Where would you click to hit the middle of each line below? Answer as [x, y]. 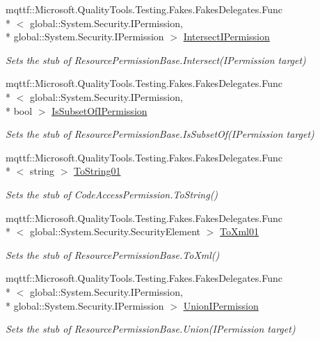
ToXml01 [239, 231]
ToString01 [97, 171]
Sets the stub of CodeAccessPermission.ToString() [112, 194]
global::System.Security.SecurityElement [115, 231]
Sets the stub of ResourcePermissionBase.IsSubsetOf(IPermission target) [160, 134]
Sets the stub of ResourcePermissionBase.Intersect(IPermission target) [156, 60]
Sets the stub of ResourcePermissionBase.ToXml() [113, 254]
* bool [19, 110]
